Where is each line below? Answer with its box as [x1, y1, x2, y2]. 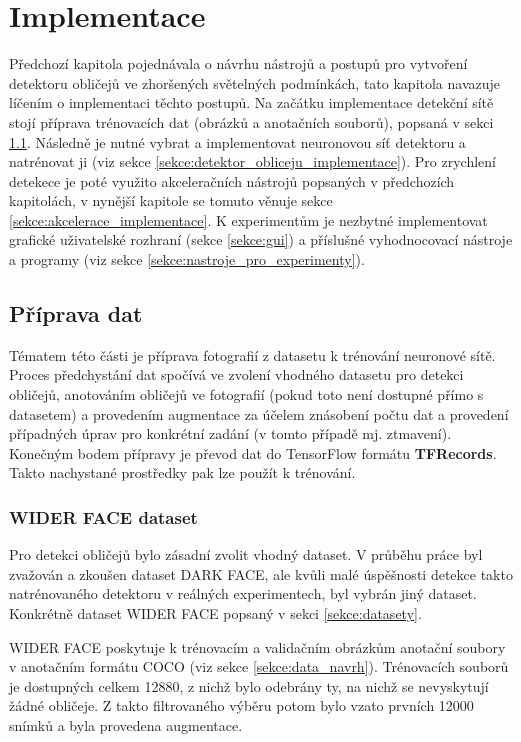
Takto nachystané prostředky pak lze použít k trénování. [9, 462, 356, 483]
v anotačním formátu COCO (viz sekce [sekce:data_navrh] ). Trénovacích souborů [9, 656, 509, 677]
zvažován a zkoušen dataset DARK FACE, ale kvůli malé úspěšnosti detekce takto [9, 563, 513, 584]
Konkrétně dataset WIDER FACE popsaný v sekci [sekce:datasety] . [9, 603, 422, 624]
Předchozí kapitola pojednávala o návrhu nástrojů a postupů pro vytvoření [9, 53, 468, 74]
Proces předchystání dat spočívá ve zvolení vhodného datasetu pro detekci [9, 364, 464, 385]
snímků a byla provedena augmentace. [9, 714, 243, 735]
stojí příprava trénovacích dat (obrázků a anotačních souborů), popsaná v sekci [9, 111, 494, 132]
